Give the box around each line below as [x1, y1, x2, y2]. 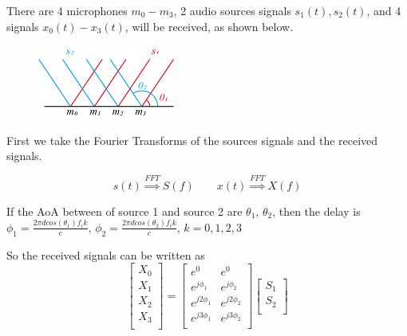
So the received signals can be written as [6, 246, 205, 263]
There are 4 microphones [6, 2, 128, 18]
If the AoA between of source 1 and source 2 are [6, 202, 243, 219]
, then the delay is [272, 202, 361, 219]
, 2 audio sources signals [173, 2, 291, 18]
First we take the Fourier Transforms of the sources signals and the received [6, 131, 378, 148]
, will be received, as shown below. [124, 18, 294, 34]
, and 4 [366, 2, 401, 18]
